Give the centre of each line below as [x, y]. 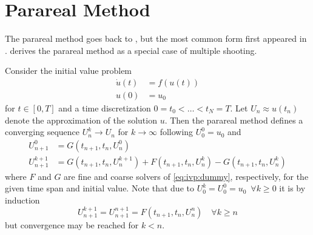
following [177, 132]
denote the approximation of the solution [81, 120]
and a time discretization [105, 108]
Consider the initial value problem [69, 71]
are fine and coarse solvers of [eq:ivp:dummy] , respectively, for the [186, 176]
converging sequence [42, 132]
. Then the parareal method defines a [234, 120]
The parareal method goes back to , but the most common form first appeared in [156, 38]
